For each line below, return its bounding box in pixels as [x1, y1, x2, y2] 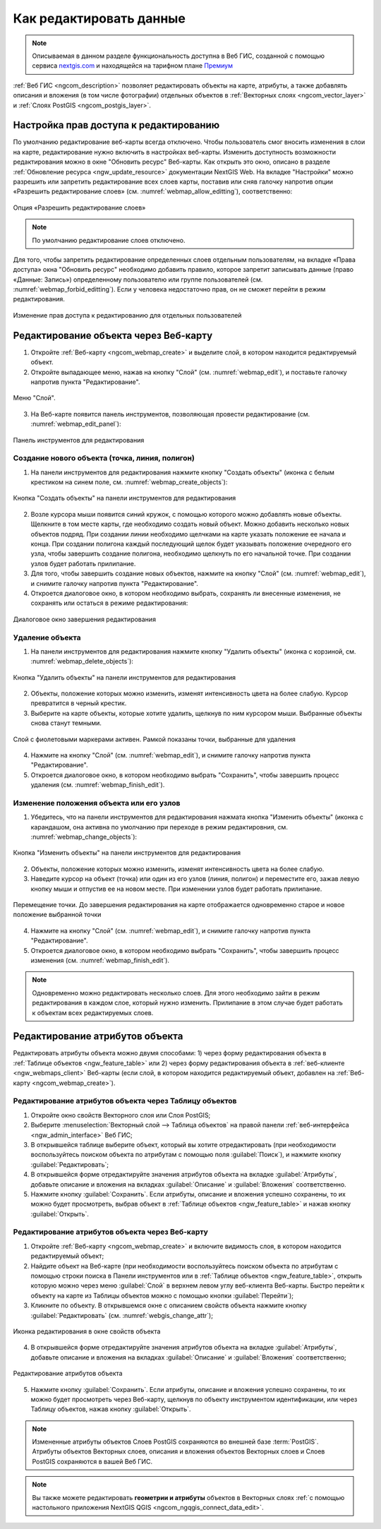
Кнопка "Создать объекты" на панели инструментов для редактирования [13, 494, 236, 503]
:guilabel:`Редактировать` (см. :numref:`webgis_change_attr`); [30, 1311, 213, 1319]
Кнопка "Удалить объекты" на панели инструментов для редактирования [13, 673, 236, 681]
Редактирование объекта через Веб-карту [13, 329, 213, 342]
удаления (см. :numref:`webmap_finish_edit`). [30, 781, 165, 789]
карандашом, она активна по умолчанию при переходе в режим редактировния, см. [30, 822, 289, 831]
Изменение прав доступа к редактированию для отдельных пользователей [13, 311, 242, 319]
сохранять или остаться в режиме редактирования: [30, 599, 188, 607]
